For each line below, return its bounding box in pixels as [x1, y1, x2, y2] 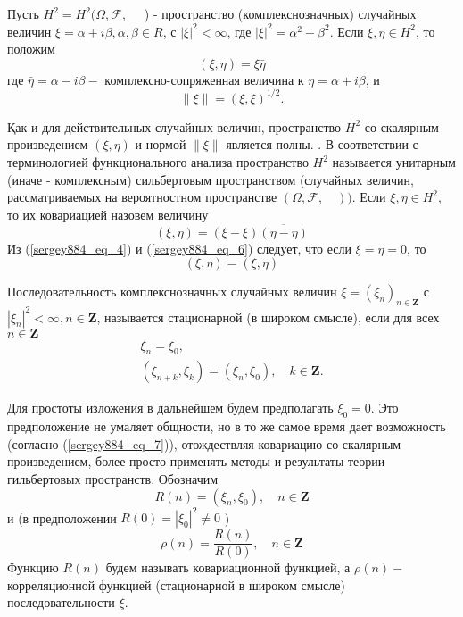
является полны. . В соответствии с [226, 135, 418, 154]
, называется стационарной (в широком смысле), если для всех [96, 307, 440, 326]
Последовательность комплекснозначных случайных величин [7, 282, 337, 301]
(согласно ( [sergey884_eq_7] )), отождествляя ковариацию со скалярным [7, 434, 401, 453]
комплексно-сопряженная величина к [104, 70, 304, 88]
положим [7, 39, 55, 58]
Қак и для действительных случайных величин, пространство [7, 117, 342, 136]
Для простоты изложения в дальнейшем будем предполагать [7, 398, 334, 417]
